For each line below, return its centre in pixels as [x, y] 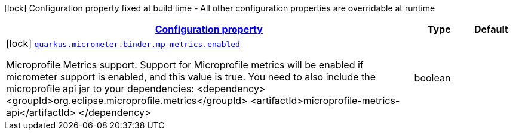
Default [491, 29]
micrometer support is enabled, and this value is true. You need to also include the [191, 77]
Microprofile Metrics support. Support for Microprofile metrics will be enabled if [185, 65]
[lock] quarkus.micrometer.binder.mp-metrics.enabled [123, 43]
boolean [432, 78]
